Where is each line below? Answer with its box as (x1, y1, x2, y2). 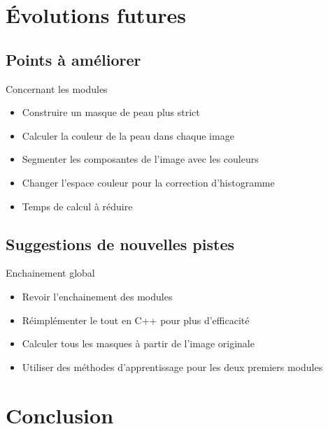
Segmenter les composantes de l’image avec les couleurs (22, 152, 259, 166)
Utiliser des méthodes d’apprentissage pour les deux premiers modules (22, 359, 323, 374)
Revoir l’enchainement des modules (22, 289, 173, 303)
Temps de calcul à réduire (22, 198, 133, 213)
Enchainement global (6, 266, 95, 280)
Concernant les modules (6, 81, 108, 96)
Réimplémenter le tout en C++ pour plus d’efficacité (22, 312, 250, 327)
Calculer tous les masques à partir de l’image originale (22, 336, 255, 351)
